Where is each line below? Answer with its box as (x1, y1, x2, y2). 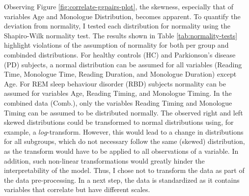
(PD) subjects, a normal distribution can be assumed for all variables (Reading (4, 59, 242, 69)
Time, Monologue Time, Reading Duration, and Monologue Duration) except (4, 69, 237, 79)
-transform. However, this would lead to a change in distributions (47, 126, 244, 137)
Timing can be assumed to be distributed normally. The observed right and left (4, 107, 243, 117)
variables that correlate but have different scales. (4, 184, 150, 195)
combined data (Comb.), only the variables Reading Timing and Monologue (4, 97, 232, 108)
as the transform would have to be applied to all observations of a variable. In (4, 145, 239, 156)
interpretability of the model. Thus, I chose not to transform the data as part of (4, 165, 245, 175)
